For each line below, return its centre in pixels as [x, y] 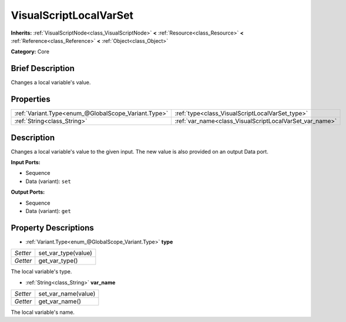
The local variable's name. [43, 312]
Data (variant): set [48, 181]
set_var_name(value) [67, 294]
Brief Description [43, 68]
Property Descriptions [52, 228]
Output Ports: [28, 192]
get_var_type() [58, 261]
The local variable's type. [41, 272]
